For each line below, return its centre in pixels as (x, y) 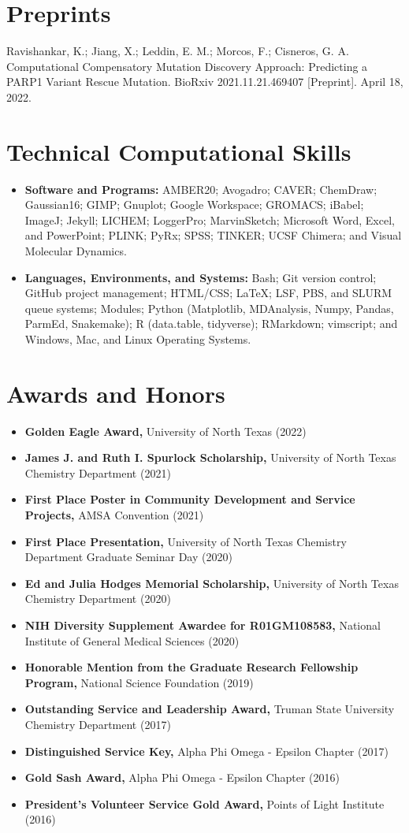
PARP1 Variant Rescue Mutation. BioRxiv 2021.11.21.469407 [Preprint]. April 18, (205, 82)
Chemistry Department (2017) (98, 724)
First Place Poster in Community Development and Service (190, 499)
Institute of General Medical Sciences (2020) (132, 640)
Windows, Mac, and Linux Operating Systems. (138, 338)
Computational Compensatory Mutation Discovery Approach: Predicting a (187, 66)
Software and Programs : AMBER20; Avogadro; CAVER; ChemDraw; (201, 189)
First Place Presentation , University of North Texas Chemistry (186, 541)
